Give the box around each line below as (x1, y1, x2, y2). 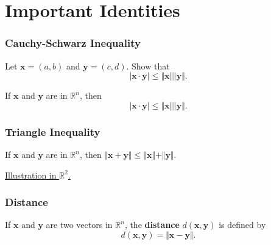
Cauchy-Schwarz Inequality (5, 35, 141, 51)
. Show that (126, 59, 170, 72)
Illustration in (5, 168, 57, 181)
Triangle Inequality (5, 124, 100, 139)
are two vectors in (46, 218, 113, 231)
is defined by (219, 218, 266, 231)
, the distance (124, 218, 180, 231)
